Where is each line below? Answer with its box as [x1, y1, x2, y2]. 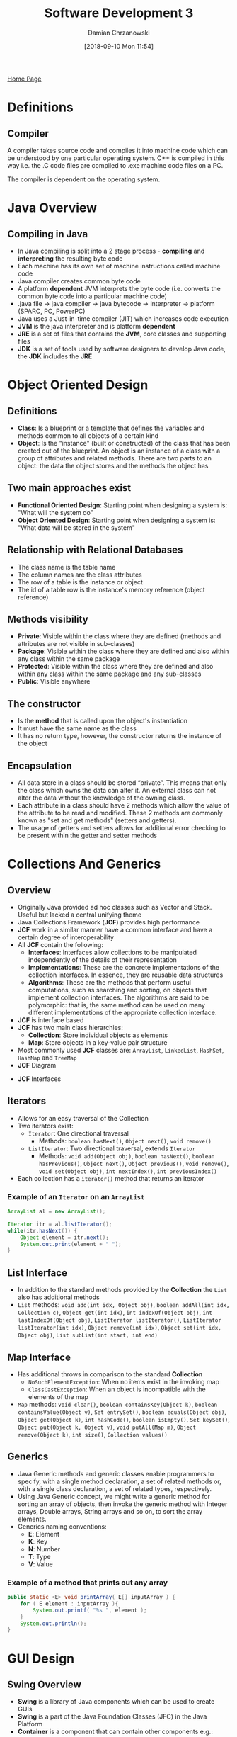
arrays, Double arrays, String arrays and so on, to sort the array [17, 1507, 203, 1515]
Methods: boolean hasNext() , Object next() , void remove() [38, 1136, 212, 1145]
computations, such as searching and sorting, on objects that [28, 986, 207, 994]
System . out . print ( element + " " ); [20, 1240, 122, 1247]
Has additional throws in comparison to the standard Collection [17, 1369, 203, 1379]
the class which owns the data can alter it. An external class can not [17, 786, 216, 794]
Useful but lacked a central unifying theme [17, 910, 142, 919]
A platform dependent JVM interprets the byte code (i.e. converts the [17, 284, 221, 293]
